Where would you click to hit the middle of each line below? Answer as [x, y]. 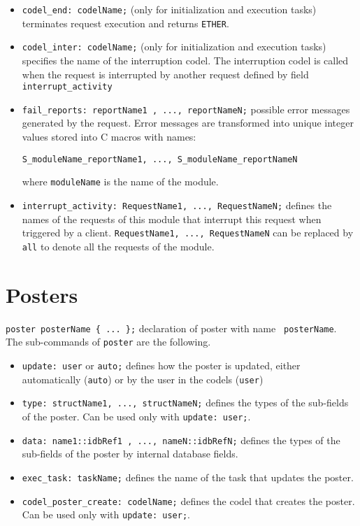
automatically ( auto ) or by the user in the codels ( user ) [143, 379]
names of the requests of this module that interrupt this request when [172, 219]
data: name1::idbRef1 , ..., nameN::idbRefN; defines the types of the [181, 440]
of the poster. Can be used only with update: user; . [136, 416]
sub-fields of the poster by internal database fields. [130, 454]
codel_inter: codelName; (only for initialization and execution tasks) [174, 47]
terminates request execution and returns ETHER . [125, 23]
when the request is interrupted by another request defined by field [165, 74]
